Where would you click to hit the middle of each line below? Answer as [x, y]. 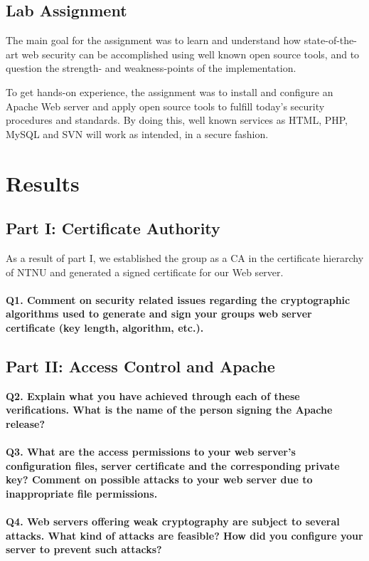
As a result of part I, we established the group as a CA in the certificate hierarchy [185, 257]
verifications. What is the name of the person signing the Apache [169, 410]
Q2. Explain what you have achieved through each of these [153, 395]
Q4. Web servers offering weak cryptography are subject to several [173, 521]
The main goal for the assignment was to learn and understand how [153, 40]
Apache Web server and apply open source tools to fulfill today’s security [165, 106]
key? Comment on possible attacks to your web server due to [159, 479]
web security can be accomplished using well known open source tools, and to [191, 54]
